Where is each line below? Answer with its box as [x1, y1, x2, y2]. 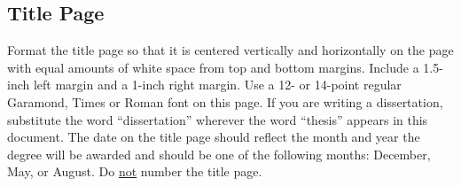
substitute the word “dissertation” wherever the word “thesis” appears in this [7, 110, 428, 128]
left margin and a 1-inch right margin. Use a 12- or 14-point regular [33, 75, 402, 94]
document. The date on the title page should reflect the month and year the [7, 128, 420, 146]
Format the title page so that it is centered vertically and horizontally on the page [7, 41, 454, 59]
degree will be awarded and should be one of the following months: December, [7, 144, 431, 163]
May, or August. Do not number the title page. [7, 162, 262, 181]
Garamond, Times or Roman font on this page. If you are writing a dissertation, [7, 92, 443, 111]
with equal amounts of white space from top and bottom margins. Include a [7, 58, 419, 76]
